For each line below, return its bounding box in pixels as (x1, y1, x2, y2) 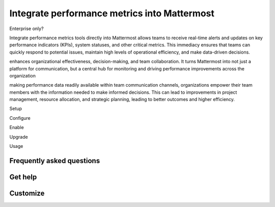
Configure (9, 115, 31, 121)
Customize (9, 189, 45, 197)
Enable (9, 124, 24, 131)
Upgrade (9, 134, 28, 140)
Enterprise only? (9, 25, 44, 32)
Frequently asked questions (9, 156, 100, 165)
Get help (9, 172, 37, 181)
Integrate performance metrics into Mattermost (9, 8, 215, 19)
